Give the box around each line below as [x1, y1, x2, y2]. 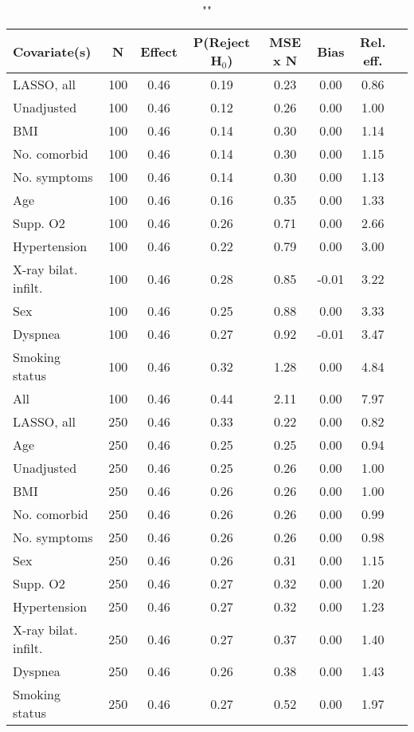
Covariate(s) [13, 41, 92, 61]
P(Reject [193, 33, 251, 51]
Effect [140, 41, 178, 61]
